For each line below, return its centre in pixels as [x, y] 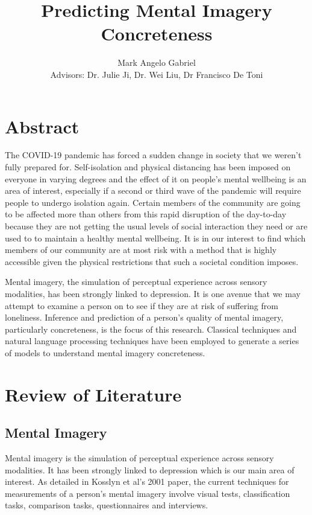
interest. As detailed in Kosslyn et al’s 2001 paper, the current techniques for [147, 481]
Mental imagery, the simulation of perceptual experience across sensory [136, 282]
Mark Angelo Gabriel [157, 62]
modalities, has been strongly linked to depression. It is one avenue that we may [153, 293]
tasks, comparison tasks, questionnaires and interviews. [107, 505]
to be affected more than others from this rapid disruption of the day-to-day [146, 214]
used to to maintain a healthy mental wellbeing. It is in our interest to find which [155, 238]
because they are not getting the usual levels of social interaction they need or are [156, 226]
